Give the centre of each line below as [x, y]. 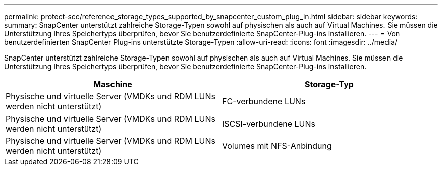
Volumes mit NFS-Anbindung [277, 146]
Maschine [113, 84]
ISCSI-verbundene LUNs [269, 124]
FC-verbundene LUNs [264, 101]
